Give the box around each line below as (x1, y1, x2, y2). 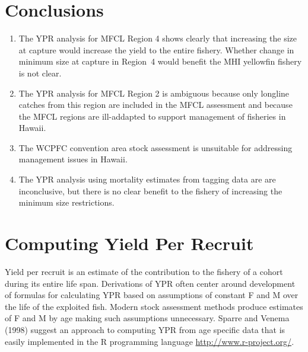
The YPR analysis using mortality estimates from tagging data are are (18, 173, 276, 185)
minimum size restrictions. (18, 196, 115, 209)
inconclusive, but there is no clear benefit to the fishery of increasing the (18, 184, 282, 197)
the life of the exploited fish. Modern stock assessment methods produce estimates (5, 300, 303, 312)
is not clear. (18, 66, 62, 79)
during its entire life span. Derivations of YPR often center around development (5, 277, 296, 289)
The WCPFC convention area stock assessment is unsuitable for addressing (18, 141, 293, 153)
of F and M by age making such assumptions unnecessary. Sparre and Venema (5, 312, 290, 324)
